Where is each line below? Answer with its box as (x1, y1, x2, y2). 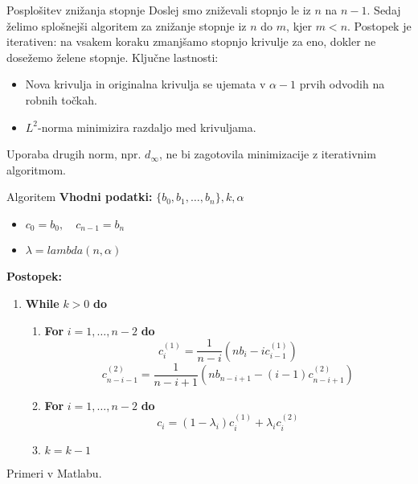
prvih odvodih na (299, 76, 385, 92)
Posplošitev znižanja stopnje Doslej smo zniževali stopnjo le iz (6, 2, 311, 18)
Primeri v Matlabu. (6, 464, 102, 481)
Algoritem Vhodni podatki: (6, 188, 153, 205)
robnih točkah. (25, 91, 97, 108)
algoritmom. (6, 161, 66, 178)
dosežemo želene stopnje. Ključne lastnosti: (6, 48, 219, 65)
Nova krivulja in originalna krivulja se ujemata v (25, 76, 266, 92)
